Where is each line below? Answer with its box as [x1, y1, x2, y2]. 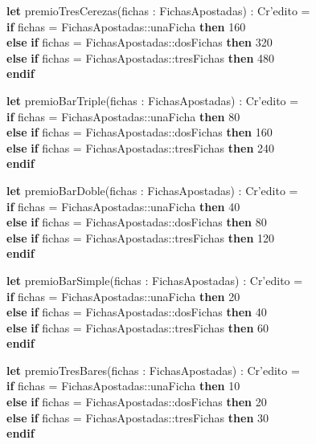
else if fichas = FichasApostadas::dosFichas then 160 [6, 124, 273, 141]
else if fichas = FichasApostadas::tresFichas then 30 [6, 409, 269, 426]
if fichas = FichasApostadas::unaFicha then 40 [6, 198, 240, 214]
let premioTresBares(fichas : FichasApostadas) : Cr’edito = [6, 361, 300, 378]
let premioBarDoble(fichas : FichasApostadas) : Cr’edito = [6, 181, 298, 198]
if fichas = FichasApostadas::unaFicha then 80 [6, 108, 240, 124]
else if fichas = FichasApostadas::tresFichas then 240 [6, 139, 274, 156]
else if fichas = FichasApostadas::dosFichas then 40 [6, 303, 267, 320]
